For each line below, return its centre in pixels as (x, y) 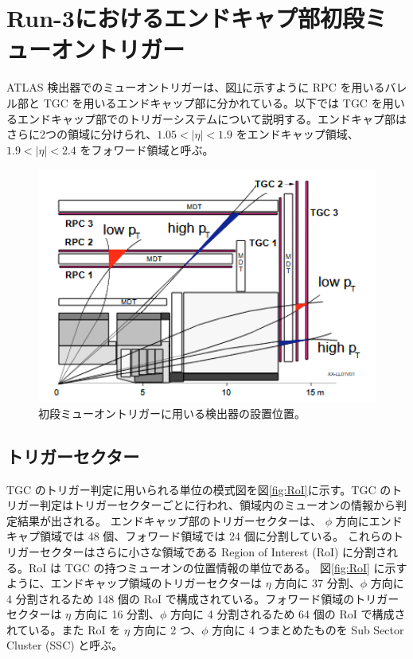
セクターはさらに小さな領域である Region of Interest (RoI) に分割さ (213, 551)
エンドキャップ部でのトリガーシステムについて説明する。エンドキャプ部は (212, 118)
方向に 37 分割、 (318, 583)
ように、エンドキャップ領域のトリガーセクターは (134, 583)
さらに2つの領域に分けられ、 (82, 134)
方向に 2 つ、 (168, 629)
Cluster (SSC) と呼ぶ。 (65, 645)
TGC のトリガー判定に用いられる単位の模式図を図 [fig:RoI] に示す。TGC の (199, 489)
